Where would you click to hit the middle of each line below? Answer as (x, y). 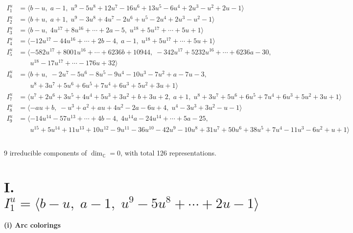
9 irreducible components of (46, 153)
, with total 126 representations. (168, 153)
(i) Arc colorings (32, 225)
